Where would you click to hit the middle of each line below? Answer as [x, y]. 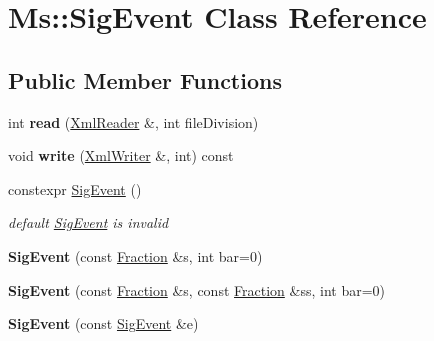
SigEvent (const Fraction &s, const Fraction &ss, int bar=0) [196, 289]
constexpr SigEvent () [75, 188]
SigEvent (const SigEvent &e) [103, 323]
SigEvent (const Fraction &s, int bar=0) [135, 255]
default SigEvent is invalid [88, 222]
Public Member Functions [145, 79]
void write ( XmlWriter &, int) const [121, 155]
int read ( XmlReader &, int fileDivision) [133, 121]
